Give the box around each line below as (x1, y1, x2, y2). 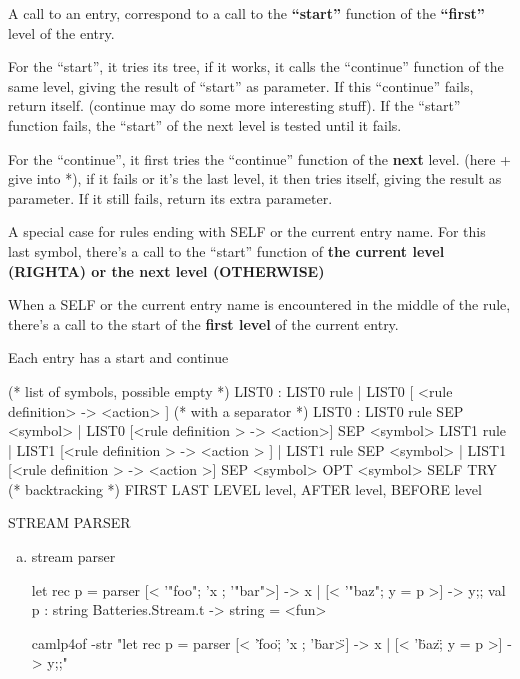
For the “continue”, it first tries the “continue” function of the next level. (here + (8, 148, 511, 169)
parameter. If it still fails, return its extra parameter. (8, 187, 333, 208)
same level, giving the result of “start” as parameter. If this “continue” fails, (8, 75, 474, 96)
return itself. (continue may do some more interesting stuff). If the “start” (8, 95, 461, 116)
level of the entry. (8, 22, 115, 43)
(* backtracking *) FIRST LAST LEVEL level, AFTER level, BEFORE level (8, 478, 482, 499)
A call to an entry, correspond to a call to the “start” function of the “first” (8, 3, 485, 23)
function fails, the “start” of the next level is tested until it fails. (8, 114, 402, 135)
